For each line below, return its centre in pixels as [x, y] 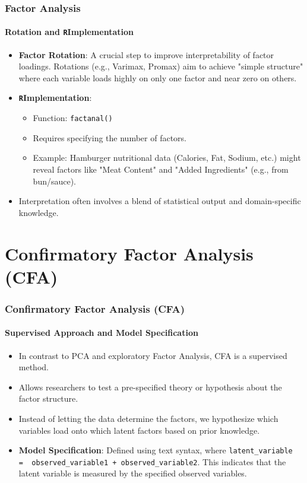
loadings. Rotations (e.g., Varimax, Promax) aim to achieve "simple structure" [161, 66]
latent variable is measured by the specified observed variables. [133, 473]
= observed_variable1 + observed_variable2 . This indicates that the [152, 461]
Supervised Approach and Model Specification [102, 333]
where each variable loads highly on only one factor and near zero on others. [158, 77]
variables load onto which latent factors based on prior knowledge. [139, 430]
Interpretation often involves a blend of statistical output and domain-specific [160, 201]
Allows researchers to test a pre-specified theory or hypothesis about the [150, 387]
